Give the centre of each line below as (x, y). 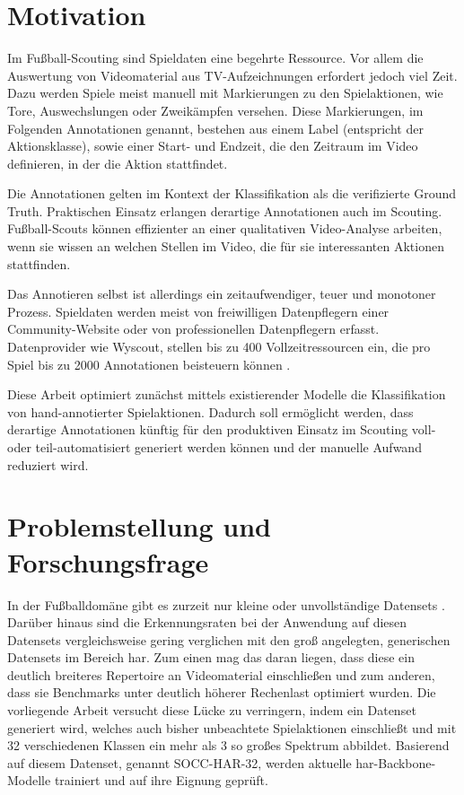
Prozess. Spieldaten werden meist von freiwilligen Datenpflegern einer (198, 311)
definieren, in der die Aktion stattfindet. (118, 163)
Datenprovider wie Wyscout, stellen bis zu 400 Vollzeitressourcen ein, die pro (219, 347)
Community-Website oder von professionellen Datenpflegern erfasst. (193, 329)
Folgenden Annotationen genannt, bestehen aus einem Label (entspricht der (215, 128)
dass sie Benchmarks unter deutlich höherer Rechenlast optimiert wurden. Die (222, 692)
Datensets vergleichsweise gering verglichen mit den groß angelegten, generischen (229, 639)
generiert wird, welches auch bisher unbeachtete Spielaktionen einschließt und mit (232, 727)
